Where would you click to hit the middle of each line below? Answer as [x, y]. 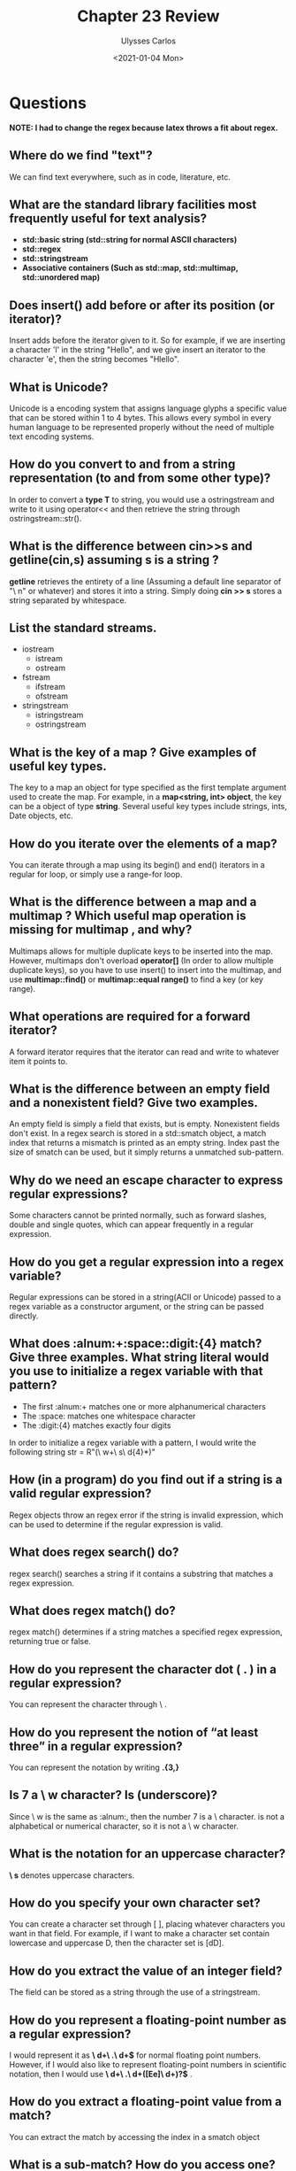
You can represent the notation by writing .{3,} [94, 1767]
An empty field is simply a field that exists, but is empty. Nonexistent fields [144, 1124]
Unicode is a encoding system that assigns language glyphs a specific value [148, 408]
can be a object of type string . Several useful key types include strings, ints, [148, 807]
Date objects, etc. [41, 815]
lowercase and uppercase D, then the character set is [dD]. [117, 1943]
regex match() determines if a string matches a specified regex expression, [146, 1632]
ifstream [50, 687]
